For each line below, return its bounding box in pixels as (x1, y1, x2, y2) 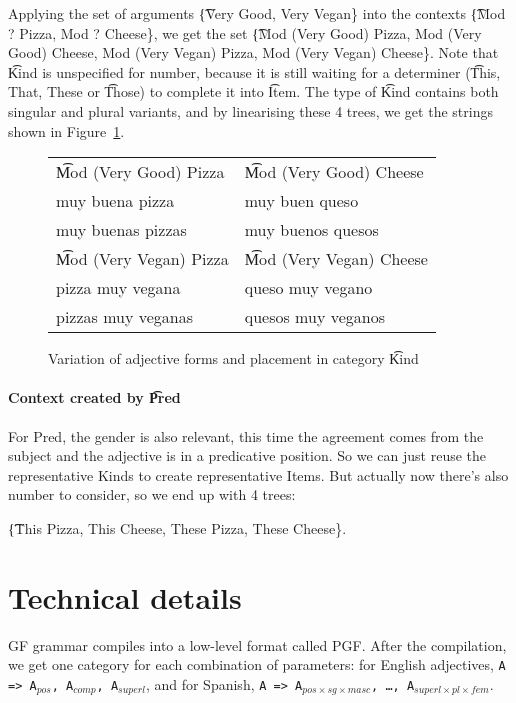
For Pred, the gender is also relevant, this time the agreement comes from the (8, 425, 484, 446)
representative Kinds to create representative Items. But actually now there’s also (8, 464, 509, 485)
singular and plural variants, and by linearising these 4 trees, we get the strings (8, 100, 493, 121)
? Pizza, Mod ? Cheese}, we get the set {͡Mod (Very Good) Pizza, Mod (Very (8, 22, 482, 43)
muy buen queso (244, 189, 359, 213)
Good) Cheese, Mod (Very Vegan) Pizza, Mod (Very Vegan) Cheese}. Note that (8, 42, 499, 63)
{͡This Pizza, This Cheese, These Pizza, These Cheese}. (8, 517, 347, 538)
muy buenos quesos (244, 218, 379, 242)
